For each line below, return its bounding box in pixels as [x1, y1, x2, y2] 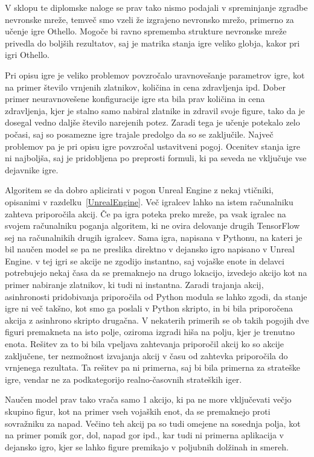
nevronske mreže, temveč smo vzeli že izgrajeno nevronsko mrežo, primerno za [5, 13, 294, 25]
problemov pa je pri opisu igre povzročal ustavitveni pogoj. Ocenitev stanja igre [5, 139, 300, 152]
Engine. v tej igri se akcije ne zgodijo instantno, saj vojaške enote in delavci [5, 254, 284, 267]
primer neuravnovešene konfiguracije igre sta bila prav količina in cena [5, 92, 265, 105]
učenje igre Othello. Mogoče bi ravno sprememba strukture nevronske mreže [5, 25, 287, 37]
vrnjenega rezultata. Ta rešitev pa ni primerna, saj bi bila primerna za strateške [5, 361, 301, 374]
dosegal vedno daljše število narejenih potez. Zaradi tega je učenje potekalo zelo [5, 116, 300, 129]
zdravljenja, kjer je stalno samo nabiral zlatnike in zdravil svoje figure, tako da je [5, 104, 305, 117]
